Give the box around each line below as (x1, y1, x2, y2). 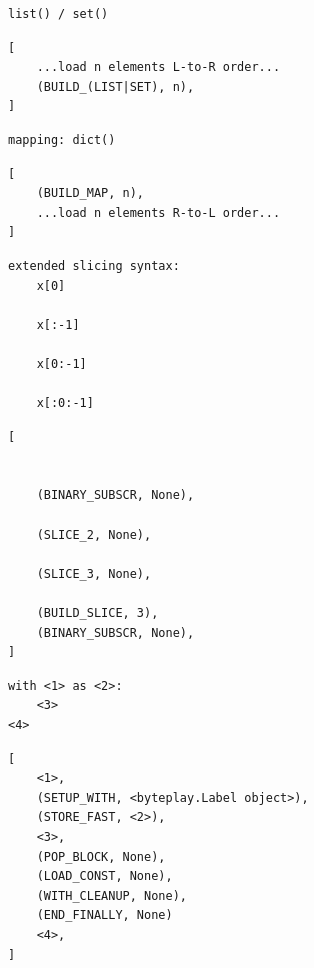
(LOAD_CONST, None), (36, 869, 173, 884)
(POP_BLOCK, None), (36, 849, 166, 864)
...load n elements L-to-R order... (36, 60, 281, 75)
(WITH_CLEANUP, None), (36, 888, 187, 903)
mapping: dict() (8, 132, 116, 147)
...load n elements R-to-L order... (36, 205, 281, 220)
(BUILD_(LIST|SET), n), (36, 79, 195, 94)
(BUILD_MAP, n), (36, 186, 145, 201)
